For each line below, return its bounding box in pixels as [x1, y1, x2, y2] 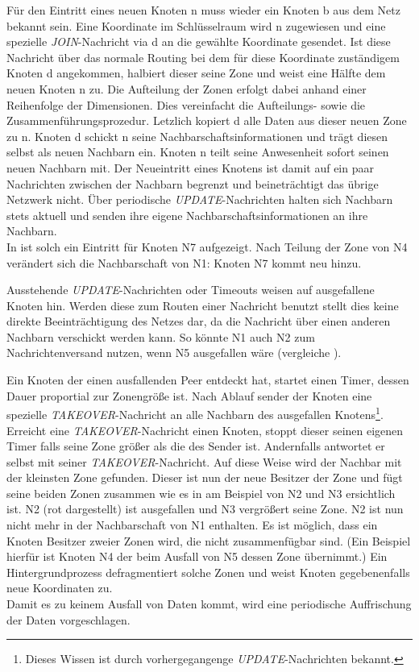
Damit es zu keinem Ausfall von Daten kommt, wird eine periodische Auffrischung [6, 595, 412, 612]
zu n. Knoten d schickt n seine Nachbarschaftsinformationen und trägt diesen [6, 127, 388, 144]
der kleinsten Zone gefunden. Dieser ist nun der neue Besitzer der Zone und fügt [6, 469, 403, 486]
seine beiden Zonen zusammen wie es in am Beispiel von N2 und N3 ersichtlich [6, 484, 396, 501]
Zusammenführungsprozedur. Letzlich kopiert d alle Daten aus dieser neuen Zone [6, 112, 407, 129]
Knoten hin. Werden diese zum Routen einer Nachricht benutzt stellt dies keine [6, 297, 399, 313]
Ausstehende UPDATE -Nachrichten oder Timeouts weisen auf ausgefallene [6, 281, 375, 298]
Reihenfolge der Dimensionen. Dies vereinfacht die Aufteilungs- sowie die [6, 96, 366, 113]
